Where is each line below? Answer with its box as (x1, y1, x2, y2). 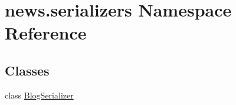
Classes (5, 61, 50, 79)
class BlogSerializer (5, 88, 74, 101)
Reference (5, 21, 87, 45)
